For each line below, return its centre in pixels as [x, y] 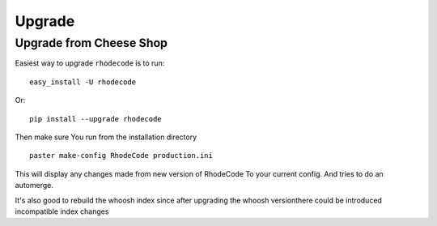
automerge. [34, 185]
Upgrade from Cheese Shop [91, 43]
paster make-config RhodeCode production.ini [121, 156]
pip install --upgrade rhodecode [95, 119]
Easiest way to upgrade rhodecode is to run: [90, 63]
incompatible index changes [62, 211]
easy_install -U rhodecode [83, 82]
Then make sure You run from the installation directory [106, 137]
